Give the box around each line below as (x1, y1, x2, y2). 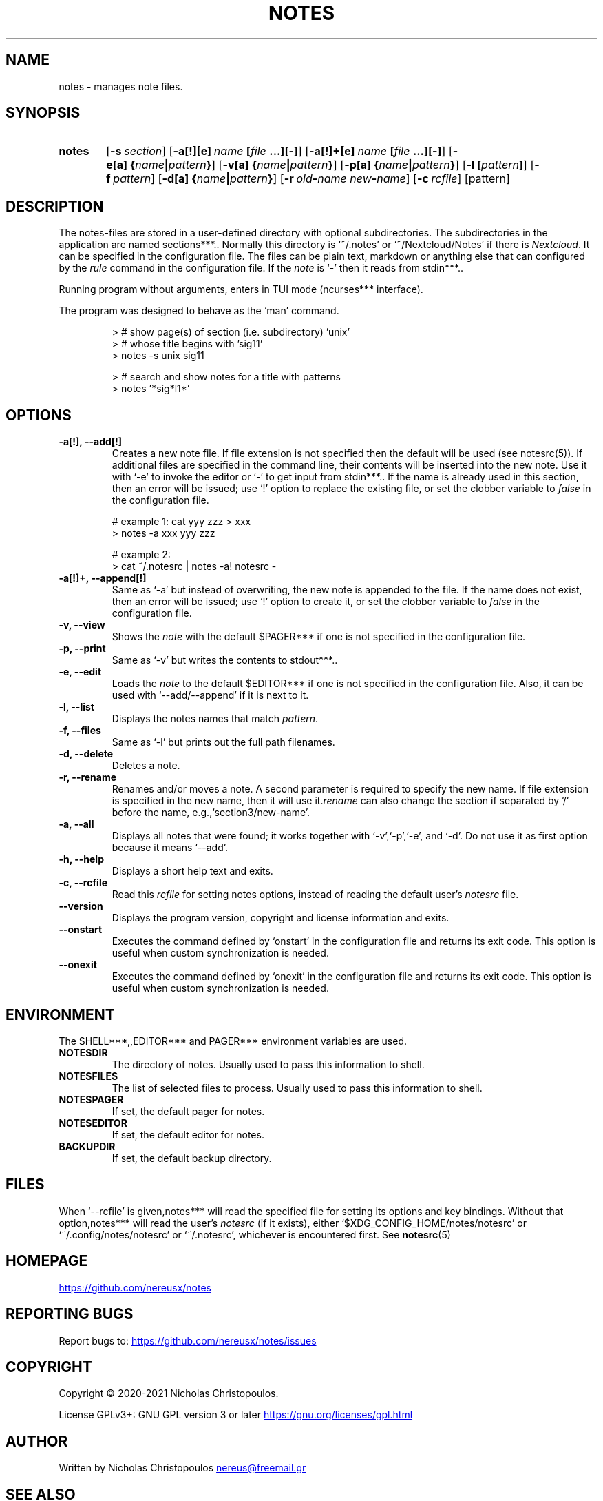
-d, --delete (59, 748, 114, 760)
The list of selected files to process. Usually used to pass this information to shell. (112, 1081, 483, 1094)
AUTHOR (6, 1432, 68, 1450)
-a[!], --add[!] (59, 436, 123, 448)
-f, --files (59, 724, 101, 737)
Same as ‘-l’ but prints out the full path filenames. (112, 736, 335, 748)
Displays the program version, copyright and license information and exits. (112, 912, 449, 924)
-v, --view (59, 619, 105, 631)
